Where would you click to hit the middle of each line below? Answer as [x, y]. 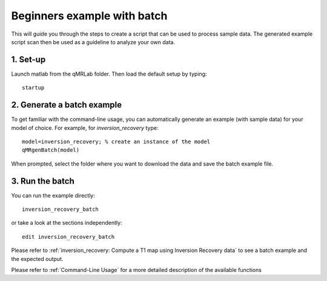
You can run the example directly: [53, 195]
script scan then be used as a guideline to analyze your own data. [93, 42]
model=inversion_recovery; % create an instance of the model [116, 141]
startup [33, 88]
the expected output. [37, 259]
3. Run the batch [43, 181]
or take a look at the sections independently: [67, 223]
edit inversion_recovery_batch [68, 237]
